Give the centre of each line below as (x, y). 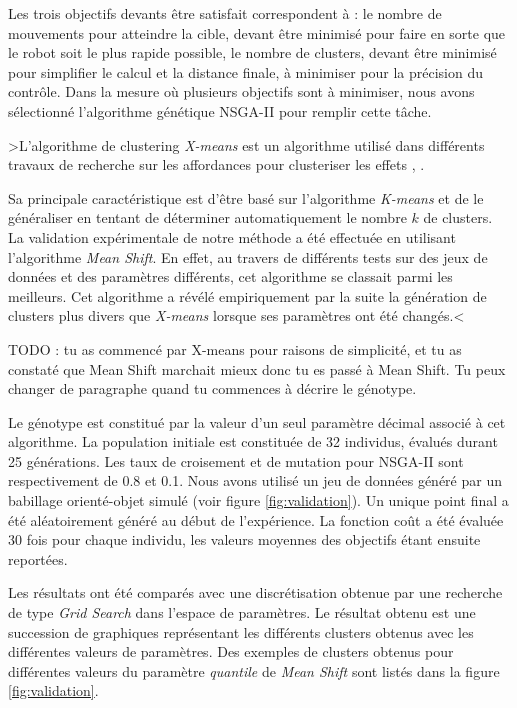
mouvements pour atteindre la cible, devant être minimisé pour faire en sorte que (257, 32)
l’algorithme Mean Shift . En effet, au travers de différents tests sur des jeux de (248, 256)
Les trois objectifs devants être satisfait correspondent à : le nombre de (225, 13)
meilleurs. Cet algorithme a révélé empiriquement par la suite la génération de (247, 295)
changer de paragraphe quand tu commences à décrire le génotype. (212, 388)
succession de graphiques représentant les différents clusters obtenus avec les (241, 631)
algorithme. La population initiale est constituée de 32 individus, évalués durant (253, 441)
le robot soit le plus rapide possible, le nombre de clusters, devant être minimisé (252, 52)
